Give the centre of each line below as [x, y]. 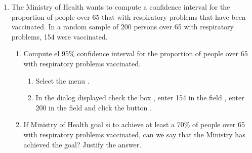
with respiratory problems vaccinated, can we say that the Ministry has [134, 134]
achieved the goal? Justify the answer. [82, 144]
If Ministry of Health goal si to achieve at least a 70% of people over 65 [134, 124]
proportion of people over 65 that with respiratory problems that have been [129, 16]
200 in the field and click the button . [94, 107]
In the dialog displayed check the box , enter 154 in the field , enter [140, 98]
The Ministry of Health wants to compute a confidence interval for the [121, 7]
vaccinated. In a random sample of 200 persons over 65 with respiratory [122, 27]
